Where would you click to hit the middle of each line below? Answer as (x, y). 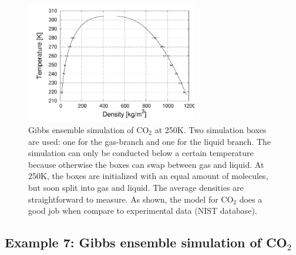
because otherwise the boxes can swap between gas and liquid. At (146, 164)
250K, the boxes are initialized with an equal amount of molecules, (148, 176)
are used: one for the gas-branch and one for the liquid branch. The (149, 141)
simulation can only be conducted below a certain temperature (141, 153)
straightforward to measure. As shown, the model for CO (131, 199)
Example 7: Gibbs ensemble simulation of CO (146, 242)
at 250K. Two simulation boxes (211, 130)
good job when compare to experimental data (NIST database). (143, 211)
